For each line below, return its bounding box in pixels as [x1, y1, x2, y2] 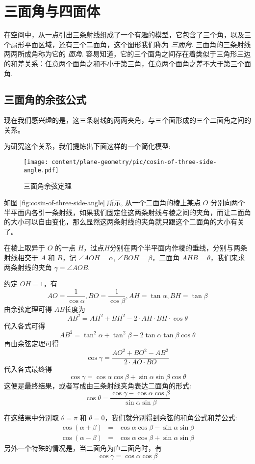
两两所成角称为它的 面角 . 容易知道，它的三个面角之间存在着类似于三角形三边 [4, 49, 251, 59]
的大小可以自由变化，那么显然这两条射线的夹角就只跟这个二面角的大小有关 [4, 217, 244, 227]
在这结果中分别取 [4, 412, 59, 423]
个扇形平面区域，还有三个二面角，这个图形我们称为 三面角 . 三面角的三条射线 [4, 39, 251, 49]
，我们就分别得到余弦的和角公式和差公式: [104, 412, 237, 423]
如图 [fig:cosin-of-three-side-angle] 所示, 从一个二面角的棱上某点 [4, 197, 201, 207]
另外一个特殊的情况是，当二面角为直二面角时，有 [4, 443, 162, 453]
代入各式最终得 [4, 364, 52, 374]
